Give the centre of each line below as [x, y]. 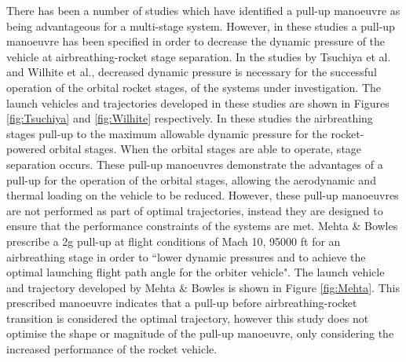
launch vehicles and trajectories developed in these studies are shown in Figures [198, 102]
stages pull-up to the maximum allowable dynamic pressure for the [167, 133]
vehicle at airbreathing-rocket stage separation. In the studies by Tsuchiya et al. [199, 56]
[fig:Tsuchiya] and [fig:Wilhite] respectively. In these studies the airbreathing [190, 118]
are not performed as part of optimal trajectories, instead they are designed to [195, 210]
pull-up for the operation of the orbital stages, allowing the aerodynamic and [191, 179]
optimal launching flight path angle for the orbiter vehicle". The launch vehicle [196, 272]
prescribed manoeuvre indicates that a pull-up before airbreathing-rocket [182, 303]
